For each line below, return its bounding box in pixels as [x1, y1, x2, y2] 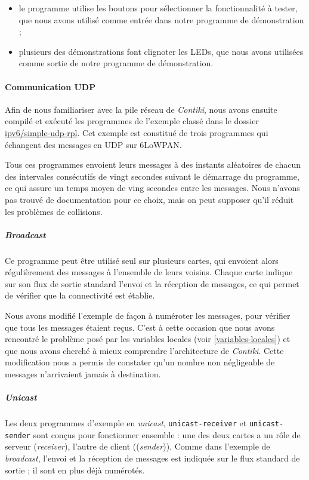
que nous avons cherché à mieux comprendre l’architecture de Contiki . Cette [5, 344, 284, 356]
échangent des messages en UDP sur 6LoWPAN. [5, 138, 182, 150]
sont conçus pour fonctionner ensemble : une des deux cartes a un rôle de [33, 428, 301, 441]
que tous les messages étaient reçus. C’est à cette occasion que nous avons [5, 321, 275, 333]
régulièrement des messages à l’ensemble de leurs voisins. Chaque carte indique [5, 266, 293, 278]
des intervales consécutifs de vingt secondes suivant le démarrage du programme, [5, 170, 299, 182]
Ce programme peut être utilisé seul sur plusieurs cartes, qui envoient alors [5, 254, 279, 266]
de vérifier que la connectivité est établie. [5, 289, 155, 301]
